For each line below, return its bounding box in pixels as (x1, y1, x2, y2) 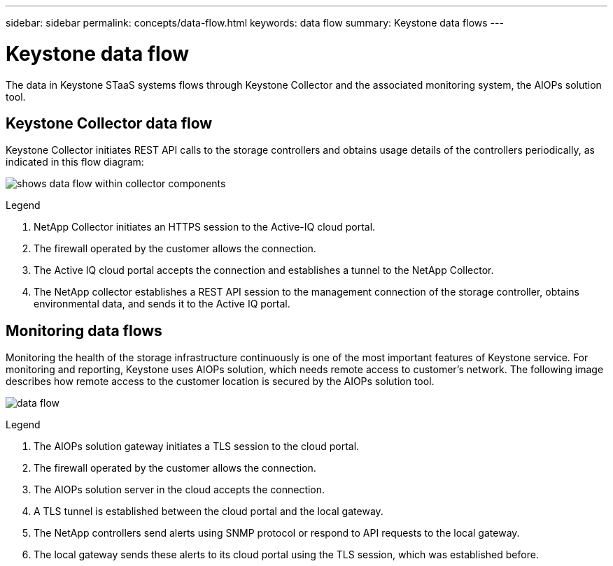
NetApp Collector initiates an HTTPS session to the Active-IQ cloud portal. (34, 221, 376, 233)
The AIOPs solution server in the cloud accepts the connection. (34, 484, 325, 496)
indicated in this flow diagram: (6, 156, 144, 168)
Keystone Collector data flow (6, 114, 213, 132)
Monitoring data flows (6, 321, 162, 340)
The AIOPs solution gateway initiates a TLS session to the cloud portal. (34, 440, 360, 453)
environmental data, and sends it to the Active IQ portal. (34, 298, 290, 310)
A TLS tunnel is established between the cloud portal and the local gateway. (34, 505, 383, 518)
